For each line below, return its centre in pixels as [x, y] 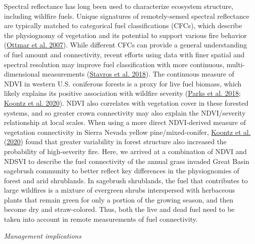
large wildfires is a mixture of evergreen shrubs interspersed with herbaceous [120, 190]
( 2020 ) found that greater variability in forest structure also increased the [115, 142]
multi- [236, 64]
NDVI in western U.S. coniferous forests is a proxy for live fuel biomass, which [123, 83]
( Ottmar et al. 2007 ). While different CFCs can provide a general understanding [126, 45]
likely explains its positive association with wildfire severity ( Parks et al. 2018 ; [123, 93]
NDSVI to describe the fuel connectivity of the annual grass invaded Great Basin [127, 161]
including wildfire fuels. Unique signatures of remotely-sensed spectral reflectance [127, 16]
